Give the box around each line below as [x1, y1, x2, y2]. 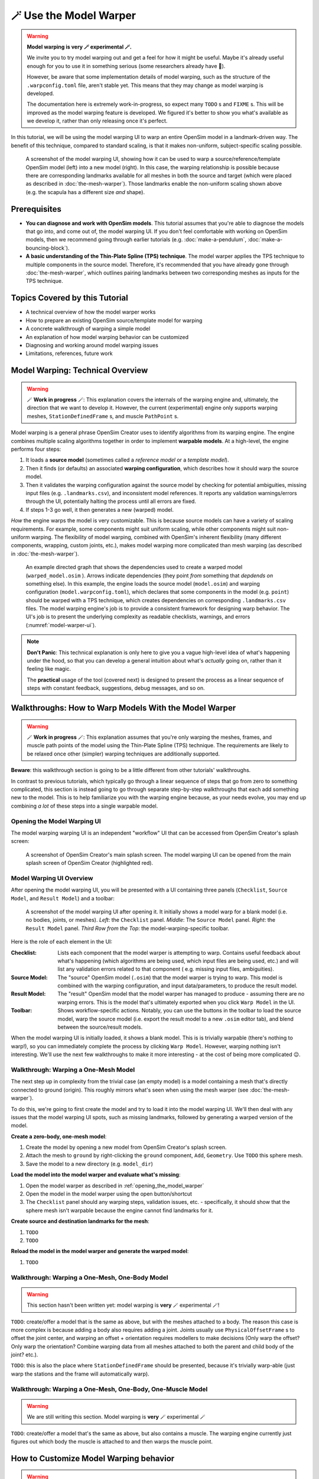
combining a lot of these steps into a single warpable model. [11, 802, 158, 809]
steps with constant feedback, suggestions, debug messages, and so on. [27, 684, 205, 692]
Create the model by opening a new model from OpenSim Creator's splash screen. [25, 1144, 227, 1151]
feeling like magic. [27, 666, 71, 673]
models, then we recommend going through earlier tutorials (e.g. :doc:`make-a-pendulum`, [25, 236, 247, 243]
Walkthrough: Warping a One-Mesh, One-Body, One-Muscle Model [11, 1385, 208, 1393]
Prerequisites [11, 204, 61, 214]
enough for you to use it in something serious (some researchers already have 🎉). [27, 62, 226, 69]
